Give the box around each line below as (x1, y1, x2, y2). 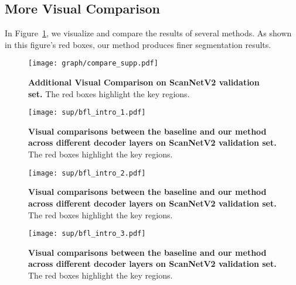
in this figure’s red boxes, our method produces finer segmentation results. (5, 38, 271, 50)
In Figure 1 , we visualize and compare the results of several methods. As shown (5, 27, 292, 39)
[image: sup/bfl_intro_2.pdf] (28, 169, 146, 177)
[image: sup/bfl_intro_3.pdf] (28, 229, 146, 238)
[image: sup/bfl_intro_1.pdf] (28, 108, 146, 117)
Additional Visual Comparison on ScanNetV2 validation (28, 76, 260, 88)
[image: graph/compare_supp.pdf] (28, 59, 158, 68)
